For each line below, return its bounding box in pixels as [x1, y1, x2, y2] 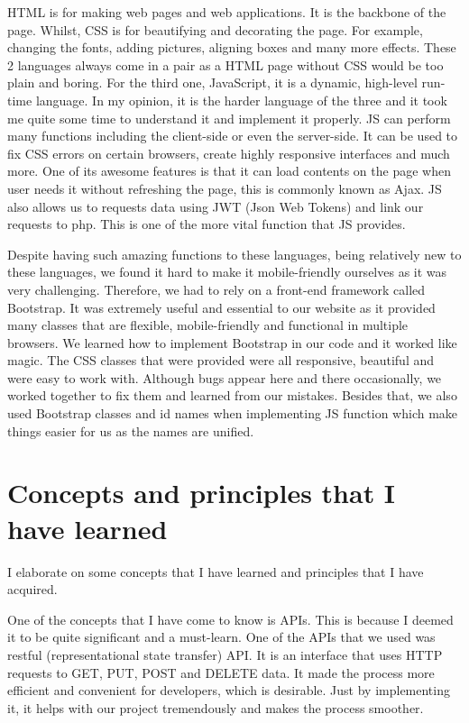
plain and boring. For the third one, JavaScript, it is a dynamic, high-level [7, 73, 418, 92]
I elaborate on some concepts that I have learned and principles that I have [7, 562, 424, 581]
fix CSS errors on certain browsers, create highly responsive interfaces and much [7, 143, 450, 162]
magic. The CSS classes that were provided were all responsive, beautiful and [7, 351, 435, 370]
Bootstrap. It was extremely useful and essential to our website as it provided [7, 297, 436, 316]
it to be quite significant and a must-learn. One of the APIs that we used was [7, 627, 436, 646]
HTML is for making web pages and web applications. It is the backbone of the [7, 3, 446, 21]
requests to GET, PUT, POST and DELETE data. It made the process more [7, 663, 435, 682]
